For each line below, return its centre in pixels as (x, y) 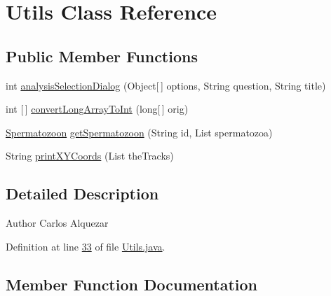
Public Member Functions (102, 56)
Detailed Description (82, 193)
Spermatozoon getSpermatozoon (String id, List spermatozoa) (139, 132)
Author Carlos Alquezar (57, 223)
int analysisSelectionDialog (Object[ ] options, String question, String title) (166, 85)
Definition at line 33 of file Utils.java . (86, 246)
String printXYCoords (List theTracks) (90, 156)
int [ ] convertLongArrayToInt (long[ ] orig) (97, 109)
